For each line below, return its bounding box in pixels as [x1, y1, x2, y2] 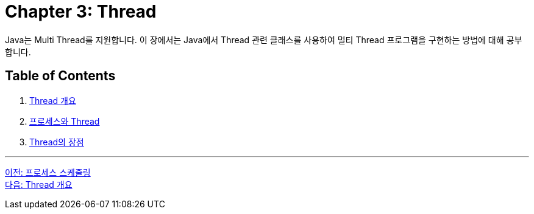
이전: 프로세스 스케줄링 [5, 167, 91, 178]
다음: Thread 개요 [5, 179, 73, 190]
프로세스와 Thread [29, 116, 100, 126]
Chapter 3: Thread [5, 1, 157, 22]
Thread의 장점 [29, 136, 84, 147]
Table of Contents [5, 68, 116, 84]
